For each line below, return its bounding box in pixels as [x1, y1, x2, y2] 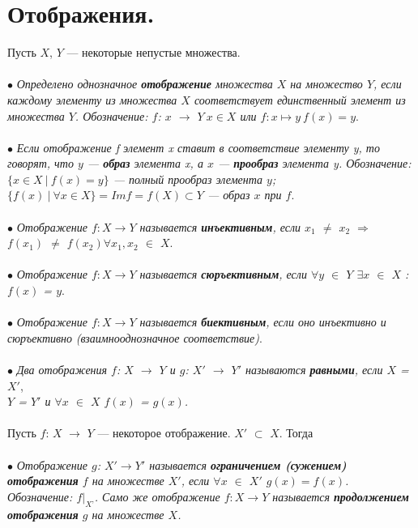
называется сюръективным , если [139, 266, 307, 283]
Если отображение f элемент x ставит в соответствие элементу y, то [16, 138, 380, 155]
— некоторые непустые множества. [66, 44, 241, 61]
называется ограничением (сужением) [149, 456, 347, 473]
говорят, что [7, 155, 74, 172]
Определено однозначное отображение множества [16, 75, 273, 92]
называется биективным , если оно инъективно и [139, 313, 386, 330]
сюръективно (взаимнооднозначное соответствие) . [7, 329, 262, 346]
